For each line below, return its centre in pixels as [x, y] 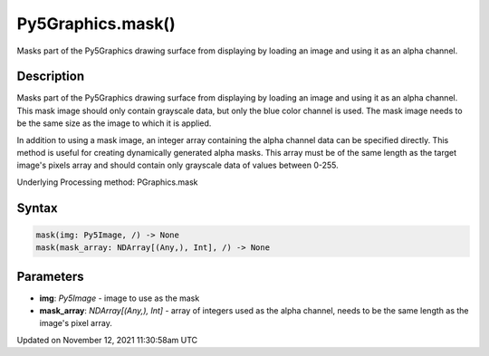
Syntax [37, 208]
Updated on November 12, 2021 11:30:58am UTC [107, 340]
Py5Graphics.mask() [96, 24]
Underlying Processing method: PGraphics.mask [107, 182]
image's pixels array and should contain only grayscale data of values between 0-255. [177, 165]
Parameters [50, 276]
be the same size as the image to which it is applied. [114, 123]
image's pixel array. [76, 323]
